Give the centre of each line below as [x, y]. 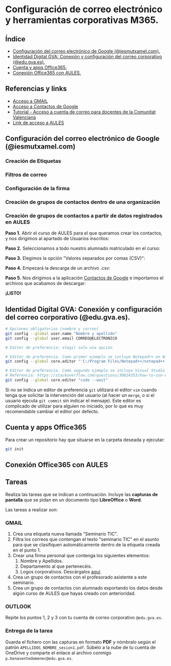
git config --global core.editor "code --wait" [57, 380]
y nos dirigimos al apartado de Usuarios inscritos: [57, 239]
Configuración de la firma [38, 188]
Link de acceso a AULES [38, 123]
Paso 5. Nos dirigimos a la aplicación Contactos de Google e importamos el [84, 278]
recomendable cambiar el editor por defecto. [52, 411]
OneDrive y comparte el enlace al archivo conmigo [59, 653]
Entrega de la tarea [29, 631]
